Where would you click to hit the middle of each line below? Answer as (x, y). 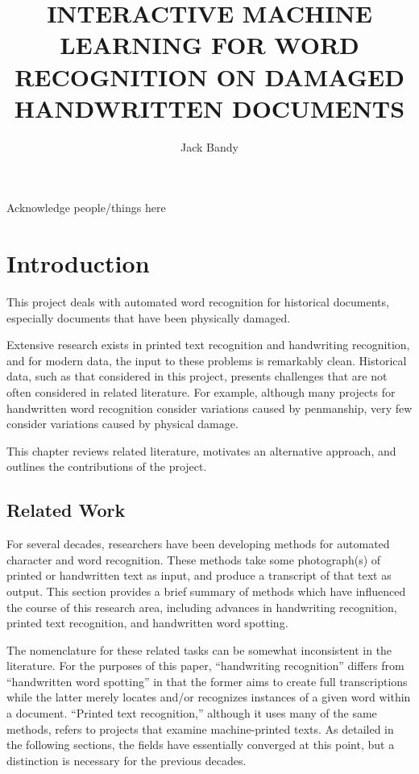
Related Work (66, 510)
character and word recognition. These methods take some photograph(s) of (194, 559)
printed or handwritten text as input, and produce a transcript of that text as (199, 575)
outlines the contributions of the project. (107, 466)
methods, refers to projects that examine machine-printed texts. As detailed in (200, 728)
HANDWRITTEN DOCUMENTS (209, 108)
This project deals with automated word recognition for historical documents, (198, 302)
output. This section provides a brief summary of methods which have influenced (206, 591)
